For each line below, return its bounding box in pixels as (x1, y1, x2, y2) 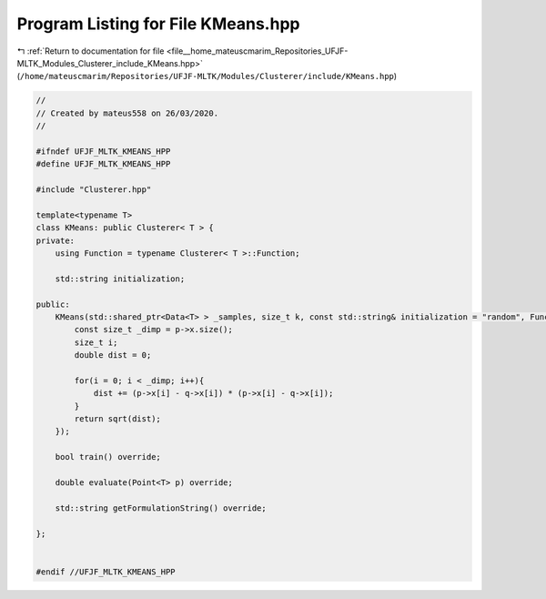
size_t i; (74, 337, 118, 348)
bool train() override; (55, 452, 161, 462)
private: (35, 235, 76, 246)
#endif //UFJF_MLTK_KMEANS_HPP (35, 566, 177, 577)
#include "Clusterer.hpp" (35, 185, 152, 195)
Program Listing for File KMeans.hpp (16, 14, 300, 34)
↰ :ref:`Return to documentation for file (16, 46, 165, 56)
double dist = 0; (74, 350, 152, 360)
